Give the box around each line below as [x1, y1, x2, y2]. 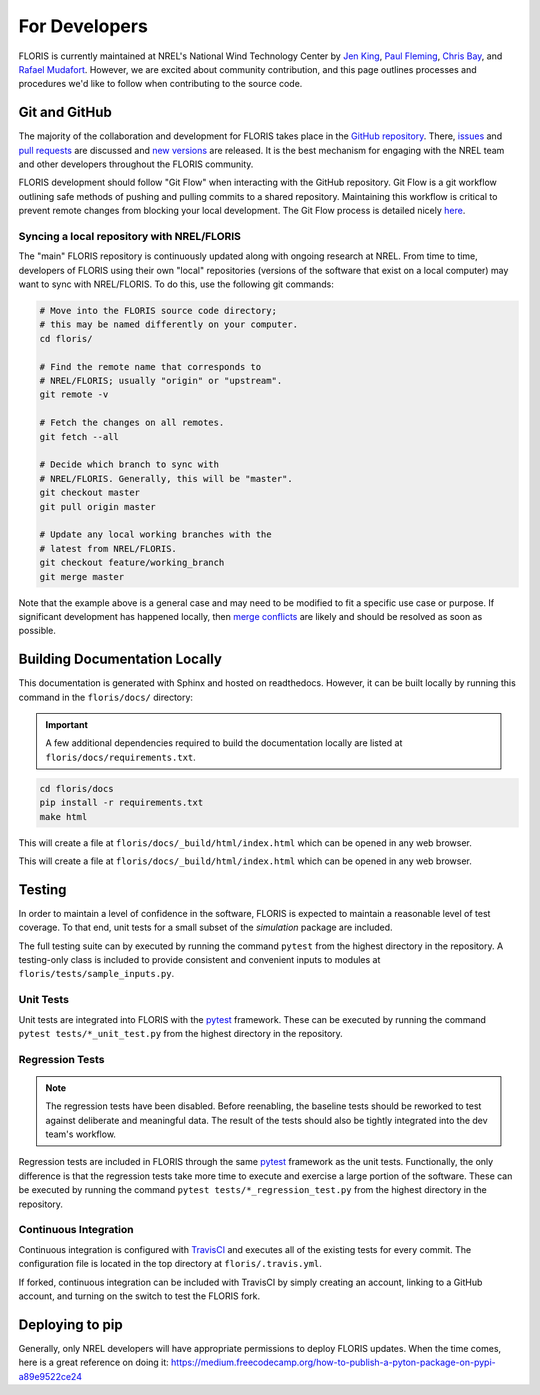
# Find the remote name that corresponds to [39, 361, 262, 372]
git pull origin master [39, 501, 157, 512]
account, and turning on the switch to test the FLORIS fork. [18, 1290, 261, 1302]
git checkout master [39, 487, 140, 499]
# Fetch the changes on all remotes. [39, 417, 225, 429]
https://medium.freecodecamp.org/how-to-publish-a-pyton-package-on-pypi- [170, 1356, 496, 1369]
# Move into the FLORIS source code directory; [39, 305, 277, 317]
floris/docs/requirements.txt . [45, 751, 197, 763]
